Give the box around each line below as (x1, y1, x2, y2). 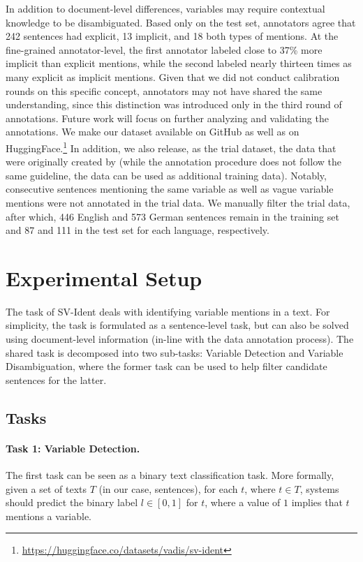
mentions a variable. (6, 508, 92, 523)
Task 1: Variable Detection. (6, 441, 140, 455)
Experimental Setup (6, 263, 202, 292)
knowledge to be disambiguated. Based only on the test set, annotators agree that (6, 15, 356, 29)
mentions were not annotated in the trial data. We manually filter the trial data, (6, 195, 350, 209)
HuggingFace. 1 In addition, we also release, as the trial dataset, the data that (6, 138, 336, 155)
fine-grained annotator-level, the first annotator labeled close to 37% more (6, 42, 323, 57)
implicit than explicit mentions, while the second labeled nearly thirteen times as (6, 56, 352, 71)
